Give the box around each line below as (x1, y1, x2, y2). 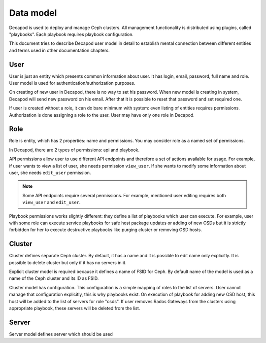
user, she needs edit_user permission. (9, 170, 91, 176)
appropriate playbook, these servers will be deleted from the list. (9, 306, 140, 311)
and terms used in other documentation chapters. (9, 47, 110, 53)
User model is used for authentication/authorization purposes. (9, 80, 135, 86)
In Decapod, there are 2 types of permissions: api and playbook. (9, 147, 140, 153)
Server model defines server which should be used (9, 331, 113, 337)
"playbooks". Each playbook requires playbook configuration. (9, 31, 134, 37)
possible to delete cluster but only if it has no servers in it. (9, 259, 127, 266)
